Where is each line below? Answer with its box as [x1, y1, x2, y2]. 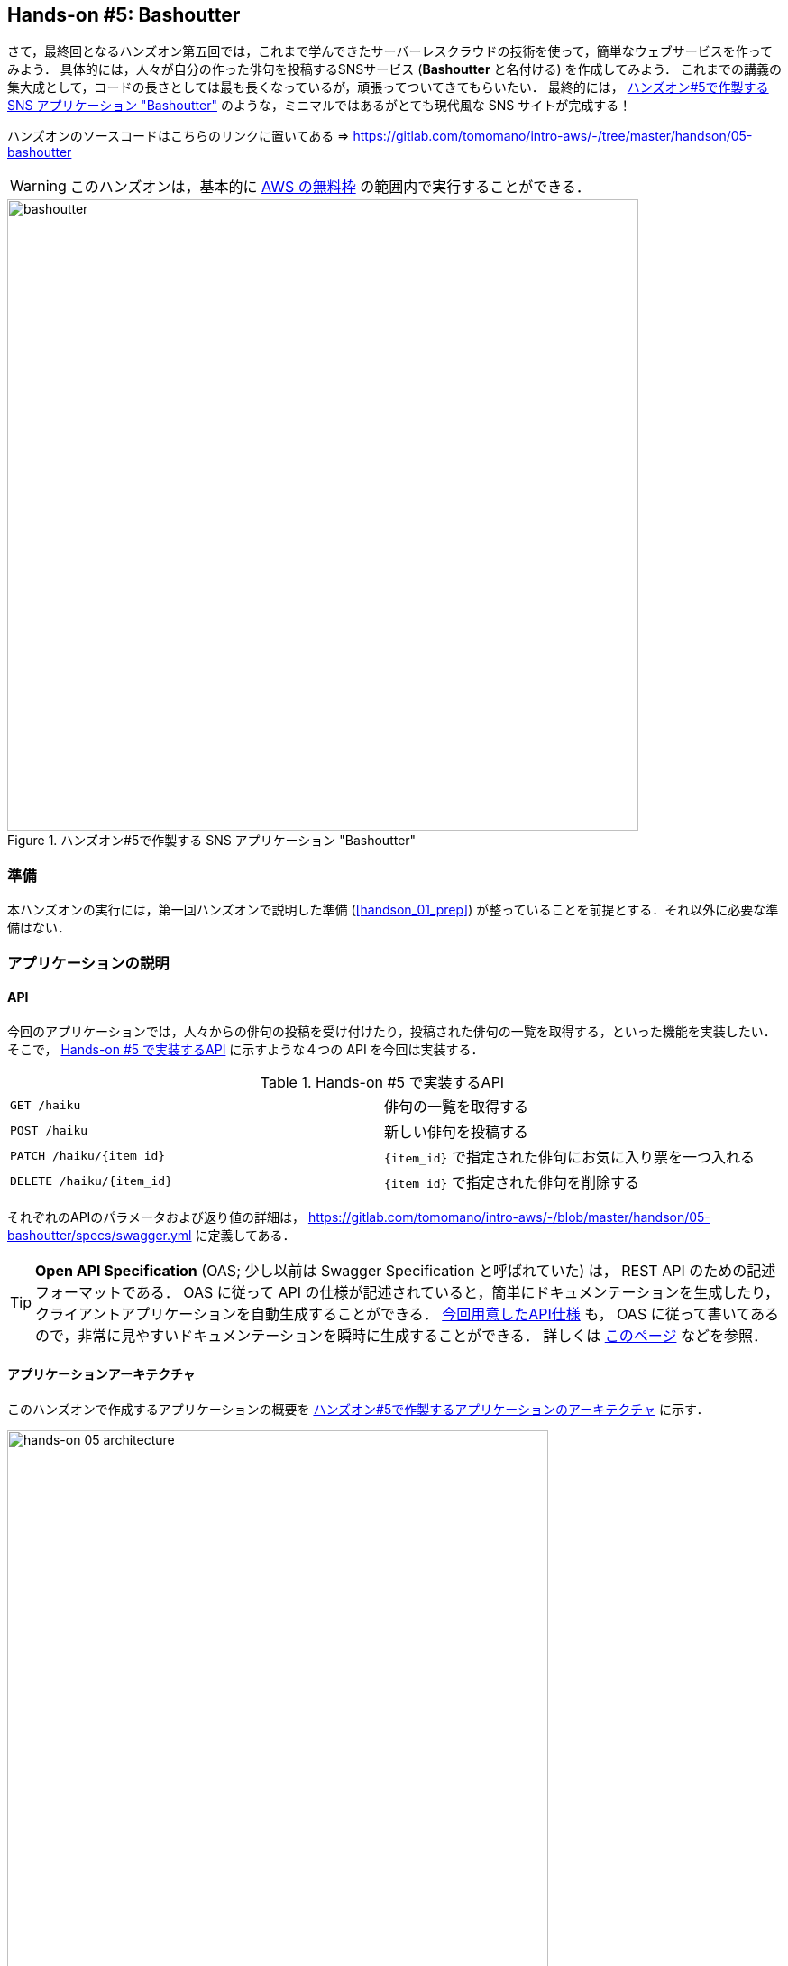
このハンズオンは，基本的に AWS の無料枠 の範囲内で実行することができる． [69, 178, 591, 197]
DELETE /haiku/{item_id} [10, 1174, 173, 1189]
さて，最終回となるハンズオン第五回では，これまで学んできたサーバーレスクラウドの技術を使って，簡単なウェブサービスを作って [7, 43, 774, 60]
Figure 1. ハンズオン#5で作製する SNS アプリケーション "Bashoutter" [7, 832, 417, 849]
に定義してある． [195, 1226, 296, 1243]
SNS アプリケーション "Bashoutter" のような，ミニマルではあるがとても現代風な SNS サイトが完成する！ [7, 97, 632, 114]
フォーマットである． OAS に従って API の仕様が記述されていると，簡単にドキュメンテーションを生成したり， [35, 1282, 780, 1301]
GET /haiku [10, 1098, 81, 1113]
